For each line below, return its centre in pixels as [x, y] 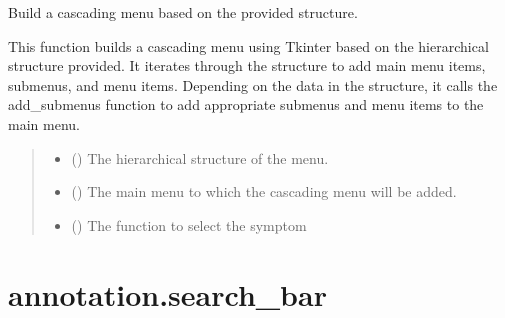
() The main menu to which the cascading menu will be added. [264, 191]
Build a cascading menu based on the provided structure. [183, 12]
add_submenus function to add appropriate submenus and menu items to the [246, 104]
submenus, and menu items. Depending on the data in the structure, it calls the [253, 84]
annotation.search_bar [167, 293]
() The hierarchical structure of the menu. [200, 157]
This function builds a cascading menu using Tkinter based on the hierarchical [248, 45]
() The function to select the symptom [189, 224]
